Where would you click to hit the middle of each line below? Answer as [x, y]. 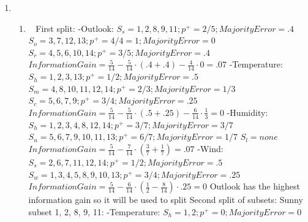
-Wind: [210, 148]
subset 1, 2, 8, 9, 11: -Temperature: [94, 211]
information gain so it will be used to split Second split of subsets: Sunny [166, 200]
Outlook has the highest [255, 186]
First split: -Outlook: [75, 28]
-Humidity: [247, 112]
